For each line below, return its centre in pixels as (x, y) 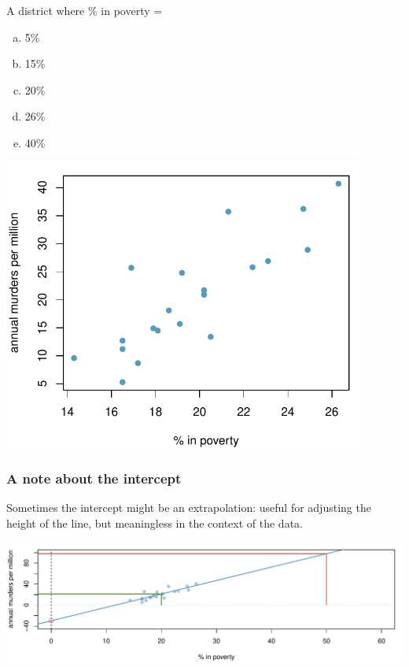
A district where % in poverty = (85, 10)
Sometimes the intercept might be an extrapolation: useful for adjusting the (189, 508)
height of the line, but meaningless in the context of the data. (155, 522)
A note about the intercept (94, 478)
